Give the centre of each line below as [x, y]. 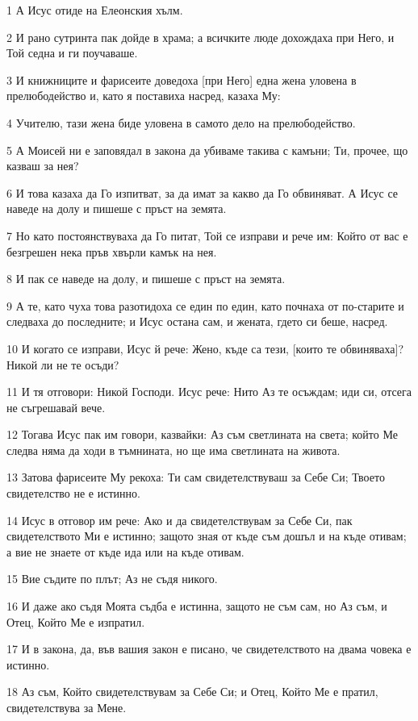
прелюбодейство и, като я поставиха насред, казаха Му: [144, 96]
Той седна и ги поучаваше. [72, 53]
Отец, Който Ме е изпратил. [76, 621]
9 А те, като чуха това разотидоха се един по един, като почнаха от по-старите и [205, 305]
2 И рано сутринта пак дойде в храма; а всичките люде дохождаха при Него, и [201, 37]
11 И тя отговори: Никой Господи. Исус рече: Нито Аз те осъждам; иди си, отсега [209, 392]
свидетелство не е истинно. [73, 493]
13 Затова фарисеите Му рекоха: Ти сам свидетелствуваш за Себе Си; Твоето [196, 477]
